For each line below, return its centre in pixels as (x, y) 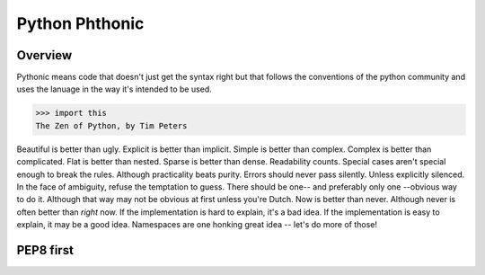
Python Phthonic (80, 23)
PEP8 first (45, 250)
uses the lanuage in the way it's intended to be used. (115, 89)
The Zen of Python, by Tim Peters (111, 125)
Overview (44, 55)
